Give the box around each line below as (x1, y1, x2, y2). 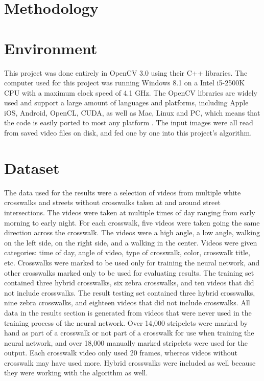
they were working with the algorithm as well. (4, 367, 148, 378)
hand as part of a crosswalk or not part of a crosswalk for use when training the (4, 327, 254, 338)
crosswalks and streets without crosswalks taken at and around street (4, 197, 221, 208)
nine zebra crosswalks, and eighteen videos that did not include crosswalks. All (4, 297, 250, 308)
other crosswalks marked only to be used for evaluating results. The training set (4, 267, 254, 278)
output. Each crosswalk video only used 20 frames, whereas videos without (4, 347, 237, 358)
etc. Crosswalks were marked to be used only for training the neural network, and (4, 257, 260, 267)
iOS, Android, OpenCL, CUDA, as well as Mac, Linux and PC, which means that (4, 107, 260, 118)
